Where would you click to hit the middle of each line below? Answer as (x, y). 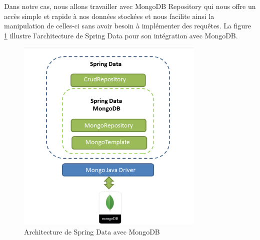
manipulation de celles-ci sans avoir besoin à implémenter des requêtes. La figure (127, 26)
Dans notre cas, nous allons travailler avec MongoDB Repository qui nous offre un (130, 6)
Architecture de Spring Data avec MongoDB (92, 231)
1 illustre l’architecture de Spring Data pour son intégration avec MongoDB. (121, 35)
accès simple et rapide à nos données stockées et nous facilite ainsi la (109, 16)
